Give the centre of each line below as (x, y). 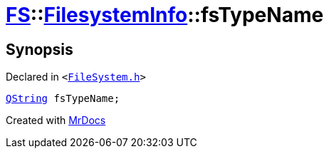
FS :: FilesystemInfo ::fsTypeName (165, 15)
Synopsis (40, 49)
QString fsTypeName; (63, 99)
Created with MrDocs (56, 120)
